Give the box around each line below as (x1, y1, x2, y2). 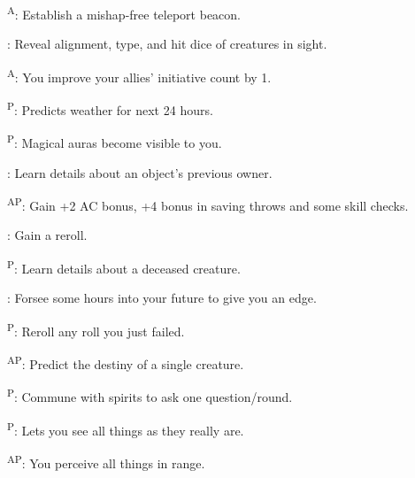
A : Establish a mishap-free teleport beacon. (7, 3, 241, 23)
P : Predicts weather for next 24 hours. (7, 98, 213, 119)
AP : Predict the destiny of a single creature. (7, 352, 244, 373)
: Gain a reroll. (7, 226, 88, 244)
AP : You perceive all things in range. (7, 451, 205, 472)
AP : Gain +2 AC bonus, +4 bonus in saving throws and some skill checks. (7, 194, 409, 214)
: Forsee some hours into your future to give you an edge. (7, 289, 317, 307)
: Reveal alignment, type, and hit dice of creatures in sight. (7, 35, 327, 53)
